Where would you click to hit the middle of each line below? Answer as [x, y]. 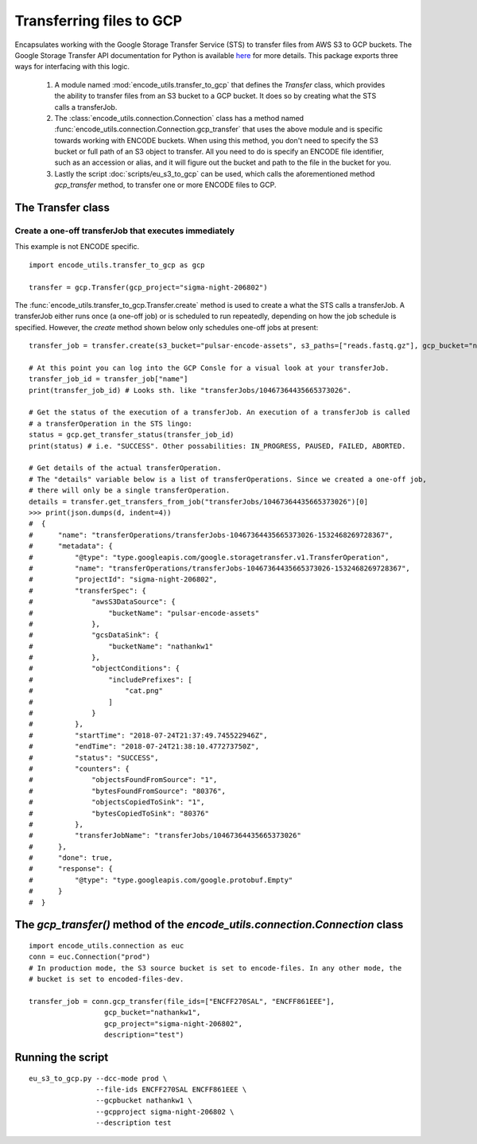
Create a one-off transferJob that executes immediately [124, 231]
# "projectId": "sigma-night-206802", [123, 580]
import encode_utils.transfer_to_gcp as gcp [117, 265]
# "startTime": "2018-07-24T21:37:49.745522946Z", [148, 735]
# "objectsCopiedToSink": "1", [117, 802]
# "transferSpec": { [88, 590]
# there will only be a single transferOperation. [130, 490]
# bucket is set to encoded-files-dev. [107, 979]
